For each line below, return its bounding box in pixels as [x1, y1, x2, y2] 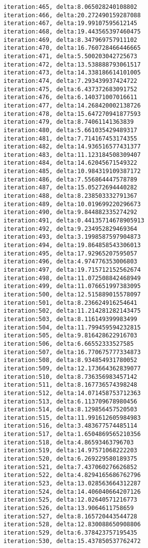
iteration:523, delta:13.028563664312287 [3, 480, 141, 487]
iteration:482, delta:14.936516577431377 [3, 143, 141, 150]
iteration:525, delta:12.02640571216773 [3, 496, 138, 504]
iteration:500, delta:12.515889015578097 [3, 291, 141, 298]
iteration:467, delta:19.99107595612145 [3, 20, 138, 27]
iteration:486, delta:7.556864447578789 [3, 176, 138, 183]
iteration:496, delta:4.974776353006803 [3, 258, 138, 265]
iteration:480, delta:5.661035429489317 [3, 126, 138, 134]
